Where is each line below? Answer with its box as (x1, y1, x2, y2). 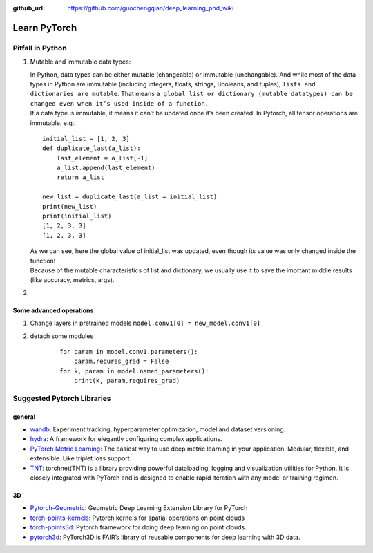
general (12, 412, 36, 421)
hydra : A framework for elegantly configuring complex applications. (30, 435, 222, 443)
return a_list (56, 174, 105, 181)
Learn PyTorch (12, 21, 77, 34)
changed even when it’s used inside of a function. (30, 100, 209, 107)
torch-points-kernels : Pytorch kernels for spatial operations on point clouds (30, 514, 245, 522)
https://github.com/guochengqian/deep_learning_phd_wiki (67, 4, 234, 12)
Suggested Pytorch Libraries (12, 393, 111, 403)
